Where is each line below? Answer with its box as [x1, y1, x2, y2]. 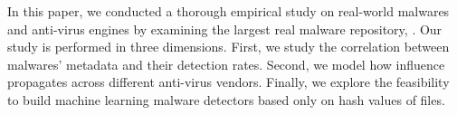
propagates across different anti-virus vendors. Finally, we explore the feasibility [7, 72, 450, 91]
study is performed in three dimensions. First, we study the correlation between [7, 37, 450, 56]
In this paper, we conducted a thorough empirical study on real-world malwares [7, 2, 450, 20]
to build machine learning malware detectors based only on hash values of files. [7, 90, 445, 109]
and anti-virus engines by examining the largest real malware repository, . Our [7, 19, 443, 38]
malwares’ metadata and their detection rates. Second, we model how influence [7, 54, 445, 73]
